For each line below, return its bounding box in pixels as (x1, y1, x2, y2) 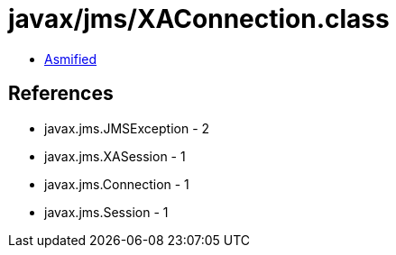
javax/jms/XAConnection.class (8, 4, 390, 34)
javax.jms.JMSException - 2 (44, 120, 210, 136)
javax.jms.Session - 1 (44, 204, 169, 220)
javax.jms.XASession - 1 (44, 148, 186, 164)
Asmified (44, 50, 97, 67)
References (8, 82, 114, 105)
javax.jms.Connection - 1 (44, 176, 189, 192)
